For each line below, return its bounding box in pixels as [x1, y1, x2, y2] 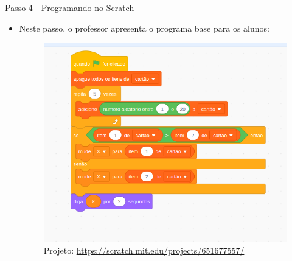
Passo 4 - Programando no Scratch [5, 1, 134, 13]
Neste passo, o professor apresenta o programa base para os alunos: [19, 21, 269, 34]
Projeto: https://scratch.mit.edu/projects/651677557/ [43, 244, 245, 257]
